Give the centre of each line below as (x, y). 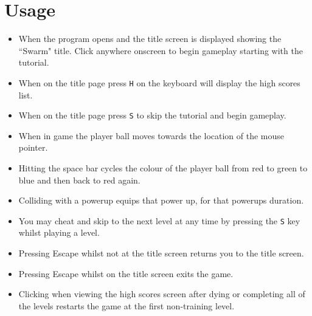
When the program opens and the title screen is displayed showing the (150, 39)
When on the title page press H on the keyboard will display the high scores (159, 82)
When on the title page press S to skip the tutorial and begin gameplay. (152, 115)
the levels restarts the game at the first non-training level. (127, 305)
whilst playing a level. (59, 232)
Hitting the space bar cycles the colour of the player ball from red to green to (163, 168)
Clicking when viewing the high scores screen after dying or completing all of (162, 294)
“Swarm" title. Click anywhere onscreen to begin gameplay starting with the (161, 50)
